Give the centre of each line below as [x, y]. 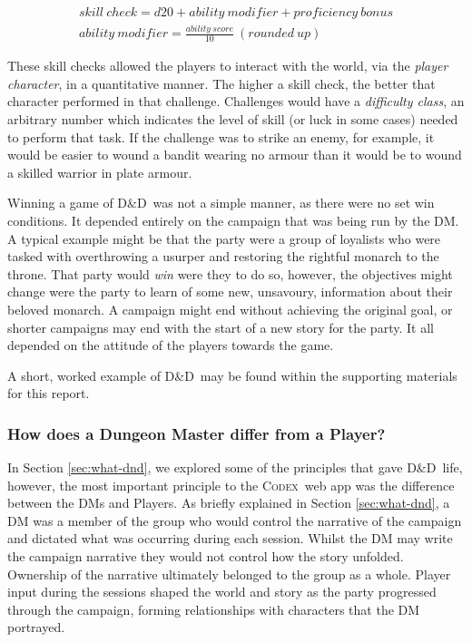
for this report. [49, 393]
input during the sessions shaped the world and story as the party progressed [222, 592]
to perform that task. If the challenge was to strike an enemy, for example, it [221, 136]
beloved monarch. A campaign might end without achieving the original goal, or [230, 309]
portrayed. [36, 627]
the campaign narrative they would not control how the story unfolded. [206, 556]
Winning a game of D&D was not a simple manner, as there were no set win [221, 203]
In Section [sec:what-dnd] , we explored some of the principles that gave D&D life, [235, 467]
